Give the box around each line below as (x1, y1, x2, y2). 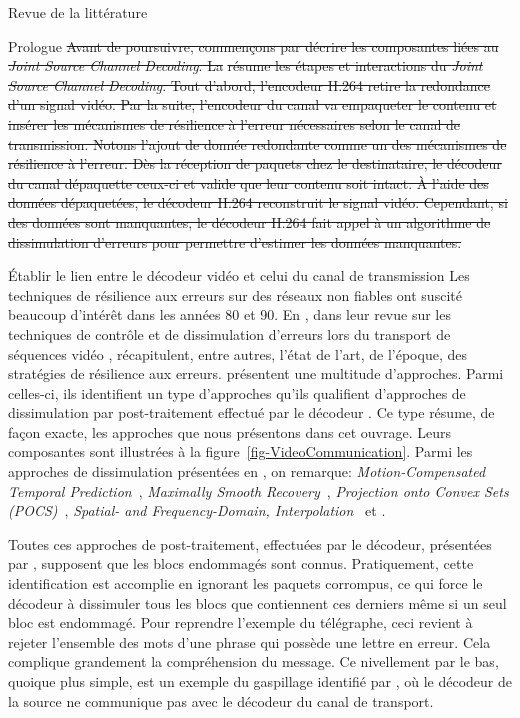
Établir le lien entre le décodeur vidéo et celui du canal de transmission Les (8, 265, 470, 286)
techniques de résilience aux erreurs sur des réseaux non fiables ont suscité (8, 284, 462, 305)
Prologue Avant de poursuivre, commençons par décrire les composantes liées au (8, 35, 499, 56)
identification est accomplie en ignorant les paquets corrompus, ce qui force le (8, 573, 483, 594)
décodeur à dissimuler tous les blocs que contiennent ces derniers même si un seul (8, 592, 507, 613)
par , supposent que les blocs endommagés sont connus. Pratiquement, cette (8, 553, 474, 574)
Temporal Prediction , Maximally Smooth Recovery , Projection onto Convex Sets (8, 480, 509, 501)
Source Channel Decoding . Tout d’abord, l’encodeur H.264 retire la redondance (8, 74, 490, 95)
